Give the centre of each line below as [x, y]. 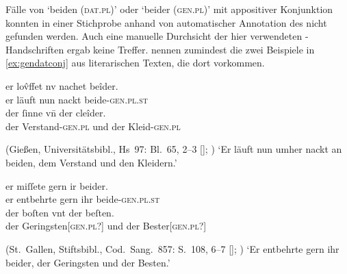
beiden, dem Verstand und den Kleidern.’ [91, 162]
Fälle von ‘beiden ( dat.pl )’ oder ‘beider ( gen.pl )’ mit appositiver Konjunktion [169, 9]
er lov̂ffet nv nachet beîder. [62, 85]
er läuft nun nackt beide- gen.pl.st [77, 99]
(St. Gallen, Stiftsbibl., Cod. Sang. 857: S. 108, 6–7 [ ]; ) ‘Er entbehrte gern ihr [172, 248]
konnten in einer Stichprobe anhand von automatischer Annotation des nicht [166, 22]
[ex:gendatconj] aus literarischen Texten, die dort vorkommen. [135, 63]
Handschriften [35, 49]
